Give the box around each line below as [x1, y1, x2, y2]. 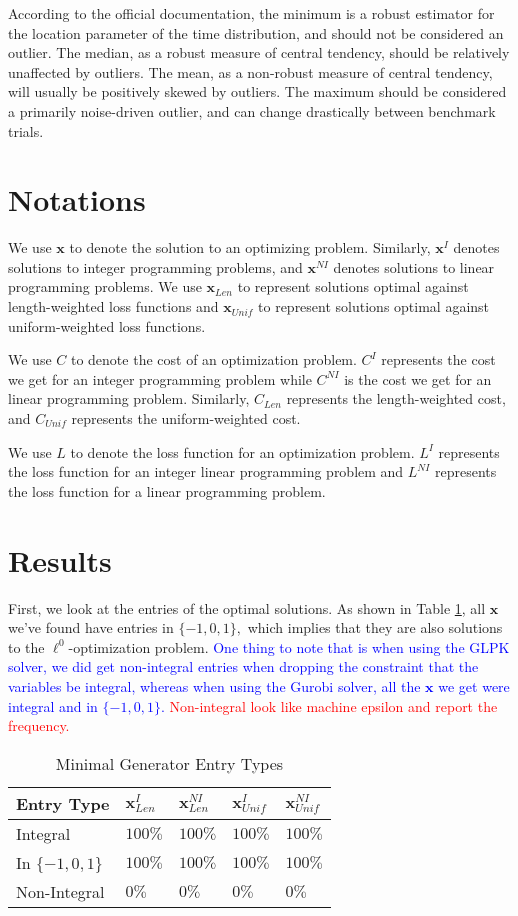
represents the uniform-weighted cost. [71, 408, 301, 429]
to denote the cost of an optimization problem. [70, 349, 357, 370]
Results [8, 539, 112, 580]
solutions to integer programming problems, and [8, 256, 303, 277]
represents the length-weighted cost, [286, 388, 506, 409]
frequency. [8, 715, 70, 736]
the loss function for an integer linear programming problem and [8, 461, 404, 482]
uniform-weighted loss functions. [8, 315, 206, 336]
